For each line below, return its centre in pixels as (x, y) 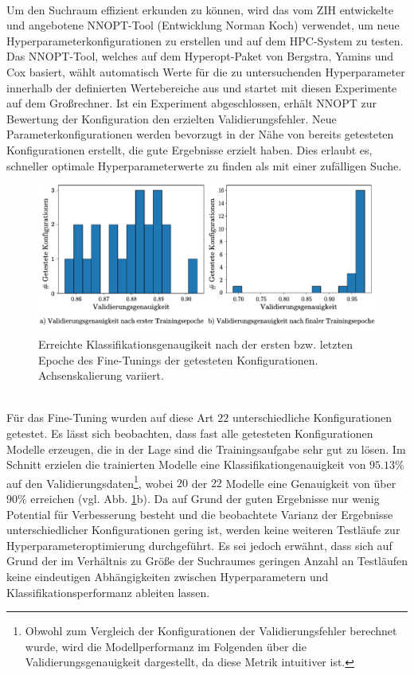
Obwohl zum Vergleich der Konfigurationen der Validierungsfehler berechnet (211, 631)
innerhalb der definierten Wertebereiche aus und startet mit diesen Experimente (202, 87)
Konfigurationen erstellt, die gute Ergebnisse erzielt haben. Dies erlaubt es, (189, 149)
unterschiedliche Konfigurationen (312, 417)
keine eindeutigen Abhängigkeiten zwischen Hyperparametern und (168, 577)
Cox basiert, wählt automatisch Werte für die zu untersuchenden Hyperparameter (206, 71)
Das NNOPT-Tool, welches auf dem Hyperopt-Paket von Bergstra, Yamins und (200, 56)
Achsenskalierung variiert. (101, 375)
